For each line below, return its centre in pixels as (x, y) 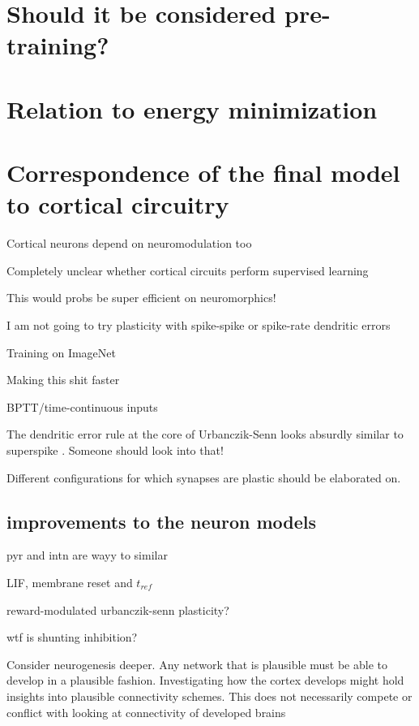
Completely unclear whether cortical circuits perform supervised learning (188, 270)
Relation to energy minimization (192, 108)
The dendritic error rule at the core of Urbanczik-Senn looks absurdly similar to (205, 434)
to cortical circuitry (118, 204)
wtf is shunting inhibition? (72, 637)
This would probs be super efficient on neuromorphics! (141, 298)
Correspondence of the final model (203, 173)
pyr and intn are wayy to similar (87, 555)
